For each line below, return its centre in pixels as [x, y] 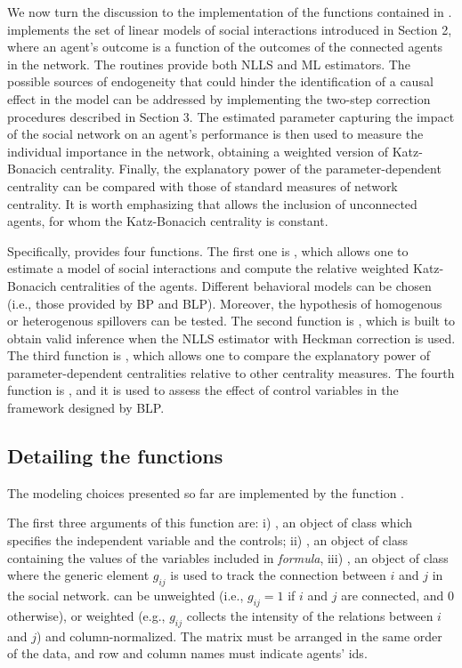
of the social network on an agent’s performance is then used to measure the [215, 134]
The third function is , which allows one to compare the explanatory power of [219, 355]
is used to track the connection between [278, 575]
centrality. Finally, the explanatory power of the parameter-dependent [251, 169]
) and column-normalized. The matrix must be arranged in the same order [239, 636]
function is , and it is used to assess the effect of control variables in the [203, 390]
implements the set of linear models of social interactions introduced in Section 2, [230, 29]
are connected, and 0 [398, 596]
